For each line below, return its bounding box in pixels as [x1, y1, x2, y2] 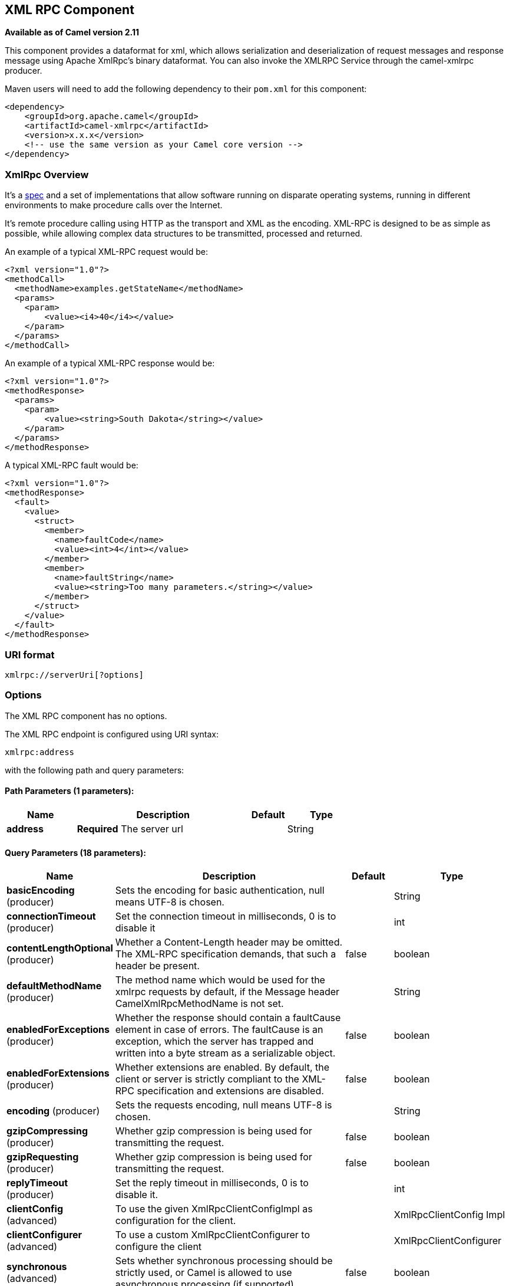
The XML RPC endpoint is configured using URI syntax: [5, 729, 219, 739]
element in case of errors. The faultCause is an [115, 1023, 323, 1036]
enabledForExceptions [6, 1023, 110, 1036]
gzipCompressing [6, 1125, 88, 1137]
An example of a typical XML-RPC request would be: [5, 247, 209, 257]
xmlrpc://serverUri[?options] [5, 670, 144, 680]
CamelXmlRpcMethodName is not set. [115, 998, 284, 1010]
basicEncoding [6, 884, 75, 897]
